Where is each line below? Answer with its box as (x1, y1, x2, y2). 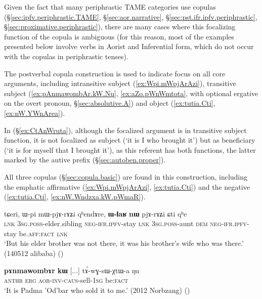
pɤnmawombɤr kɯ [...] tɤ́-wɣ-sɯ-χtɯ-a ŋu (4, 265, 140, 275)
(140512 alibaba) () (4, 248, 64, 259)
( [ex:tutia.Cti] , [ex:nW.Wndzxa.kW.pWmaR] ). (4, 191, 146, 202)
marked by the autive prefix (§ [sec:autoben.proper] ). (4, 154, 166, 165)
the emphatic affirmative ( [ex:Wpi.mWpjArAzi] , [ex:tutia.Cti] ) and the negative (4, 181, 250, 192)
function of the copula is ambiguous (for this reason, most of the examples (4, 31, 234, 41)
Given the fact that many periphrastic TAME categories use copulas (4, 2, 216, 12)
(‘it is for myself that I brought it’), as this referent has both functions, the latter (4, 144, 256, 155)
